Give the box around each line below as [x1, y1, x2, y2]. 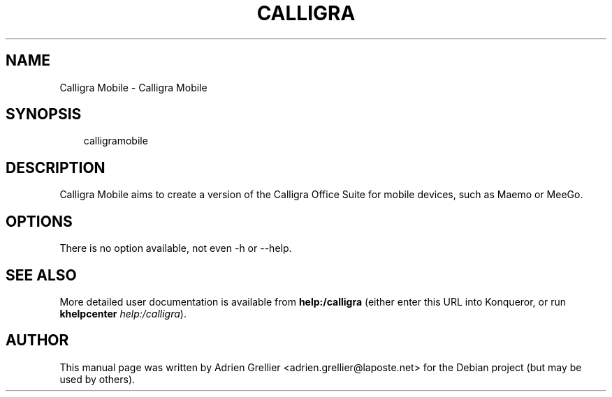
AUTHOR [6, 331, 69, 350]
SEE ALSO [6, 266, 77, 284]
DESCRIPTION [6, 158, 105, 177]
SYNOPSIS [6, 105, 82, 123]
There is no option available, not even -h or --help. [59, 242, 292, 255]
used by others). [59, 373, 136, 385]
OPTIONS [6, 212, 73, 230]
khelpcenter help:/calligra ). [59, 307, 187, 320]
